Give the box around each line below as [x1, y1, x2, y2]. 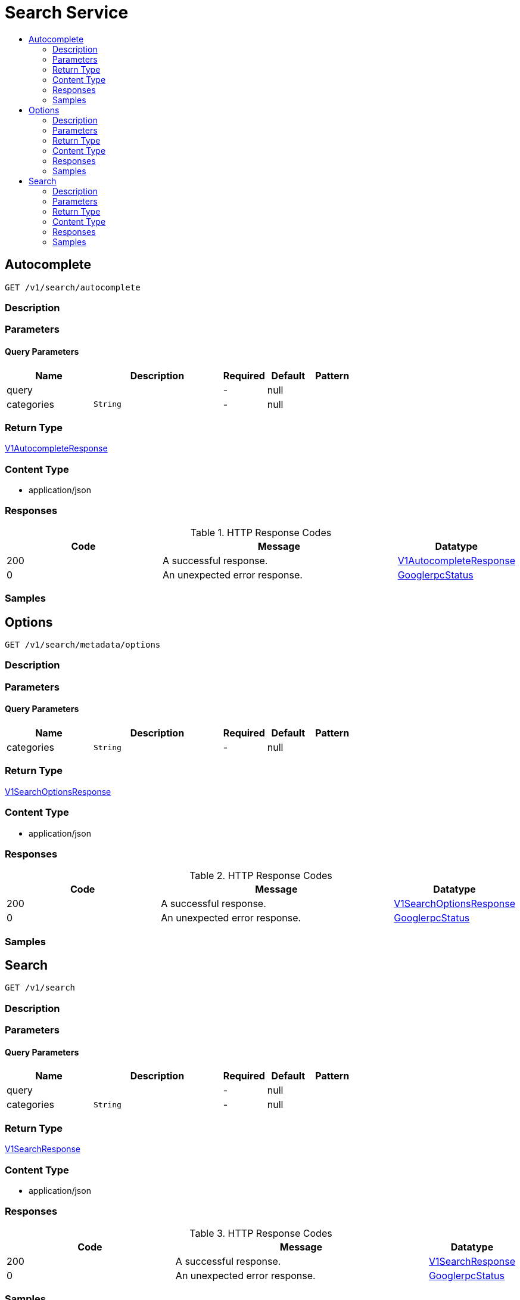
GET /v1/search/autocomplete [5, 282, 141, 292]
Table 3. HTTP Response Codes [189, 1227, 332, 1239]
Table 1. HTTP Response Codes [190, 526, 332, 538]
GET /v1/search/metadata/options [5, 640, 161, 650]
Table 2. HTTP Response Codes [189, 869, 332, 882]
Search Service [5, 2, 129, 23]
